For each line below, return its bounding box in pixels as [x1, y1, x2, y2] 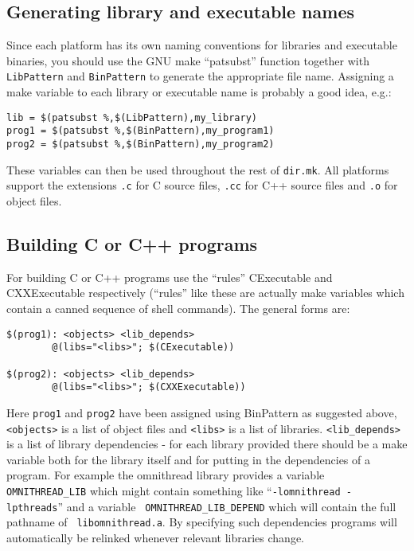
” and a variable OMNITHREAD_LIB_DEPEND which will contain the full [57, 498, 396, 514]
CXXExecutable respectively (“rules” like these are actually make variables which [6, 284, 404, 301]
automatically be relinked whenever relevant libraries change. [6, 529, 304, 545]
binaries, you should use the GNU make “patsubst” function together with [6, 52, 369, 68]
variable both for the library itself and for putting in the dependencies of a [6, 451, 370, 467]
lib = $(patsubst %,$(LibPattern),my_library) [6, 111, 257, 123]
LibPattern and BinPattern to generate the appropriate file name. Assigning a [6, 68, 394, 84]
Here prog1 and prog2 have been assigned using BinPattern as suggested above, [6, 404, 397, 420]
